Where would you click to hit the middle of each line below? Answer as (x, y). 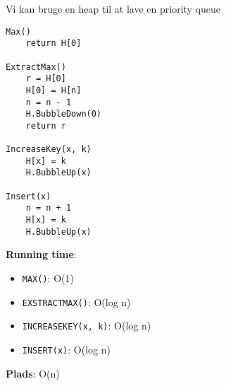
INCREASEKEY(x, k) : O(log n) (87, 326)
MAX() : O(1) (48, 278)
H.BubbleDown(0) (64, 114)
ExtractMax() (36, 67)
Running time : (41, 254)
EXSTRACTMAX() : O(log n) (76, 302)
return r (46, 125)
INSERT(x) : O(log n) (66, 349)
